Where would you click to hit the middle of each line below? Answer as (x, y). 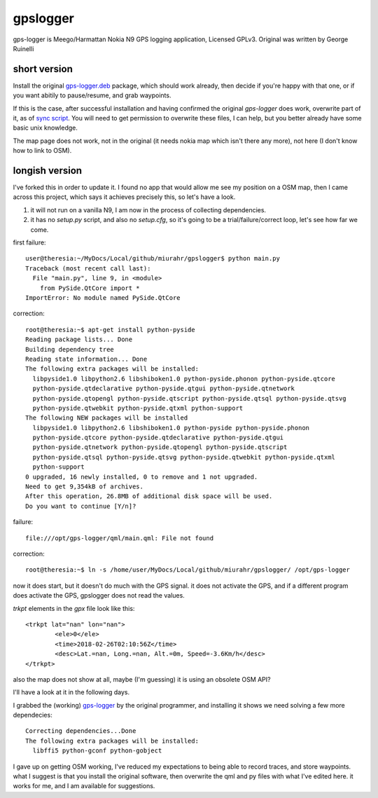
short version (43, 69)
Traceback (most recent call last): (88, 268)
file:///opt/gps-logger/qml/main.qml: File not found (119, 538)
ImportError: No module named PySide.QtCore (103, 298)
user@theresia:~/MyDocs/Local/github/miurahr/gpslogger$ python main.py (153, 259)
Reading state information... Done (86, 359)
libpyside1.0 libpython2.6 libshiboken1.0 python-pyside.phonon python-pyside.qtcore (184, 379)
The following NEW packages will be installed (107, 418)
